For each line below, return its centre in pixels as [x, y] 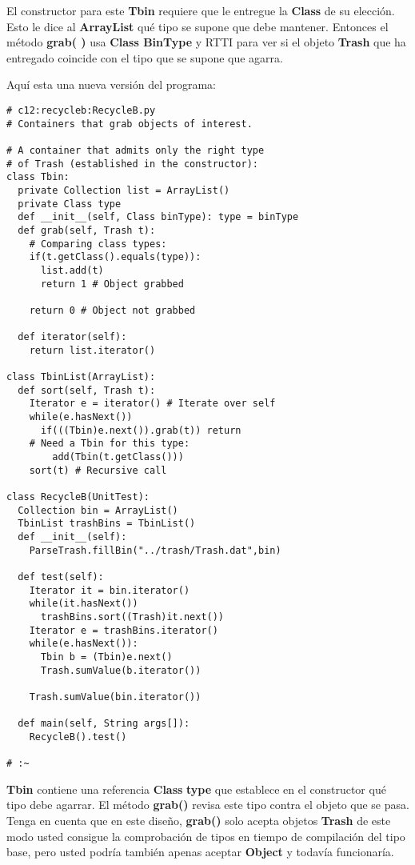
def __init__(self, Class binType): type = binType [158, 217]
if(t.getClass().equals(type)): [115, 257]
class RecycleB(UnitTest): [78, 497]
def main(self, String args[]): [104, 724]
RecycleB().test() [78, 737]
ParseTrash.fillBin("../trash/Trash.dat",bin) [155, 550]
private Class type [70, 204]
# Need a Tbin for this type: [110, 444]
